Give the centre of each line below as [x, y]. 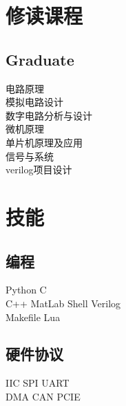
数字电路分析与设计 [49, 115]
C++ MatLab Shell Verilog [63, 303]
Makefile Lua [33, 317]
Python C [26, 290]
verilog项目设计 [39, 170]
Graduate [40, 59]
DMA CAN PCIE [43, 396]
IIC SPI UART [38, 383]
